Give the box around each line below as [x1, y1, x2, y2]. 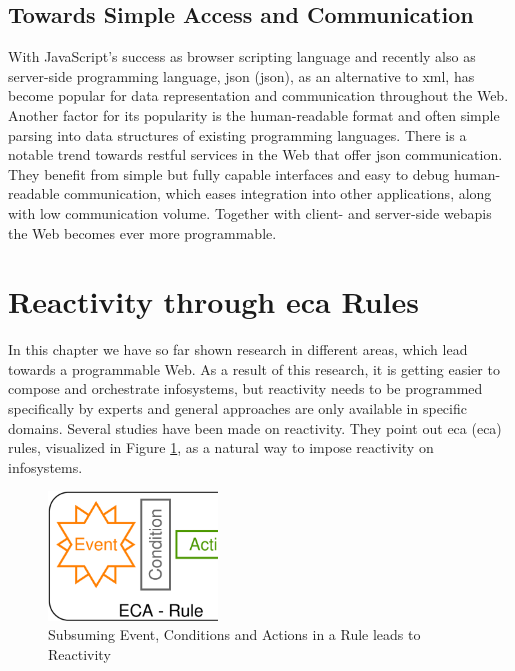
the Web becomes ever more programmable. [8, 222, 277, 243]
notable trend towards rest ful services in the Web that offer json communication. [8, 144, 503, 165]
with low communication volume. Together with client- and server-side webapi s [8, 202, 492, 223]
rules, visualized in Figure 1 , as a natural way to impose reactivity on [8, 437, 434, 458]
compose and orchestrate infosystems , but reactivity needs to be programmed [8, 378, 483, 399]
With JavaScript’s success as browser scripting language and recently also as [8, 46, 476, 67]
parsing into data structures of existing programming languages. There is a [8, 124, 467, 145]
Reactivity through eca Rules [8, 281, 420, 322]
